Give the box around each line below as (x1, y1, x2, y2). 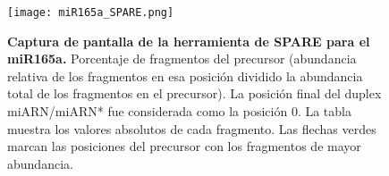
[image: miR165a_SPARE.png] (7, 6, 174, 19)
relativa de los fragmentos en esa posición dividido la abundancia (7, 66, 363, 85)
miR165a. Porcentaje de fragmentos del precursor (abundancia (7, 49, 357, 68)
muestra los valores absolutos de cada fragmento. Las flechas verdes (7, 119, 376, 138)
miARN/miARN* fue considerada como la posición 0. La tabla (7, 102, 351, 121)
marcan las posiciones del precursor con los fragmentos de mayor (7, 137, 361, 155)
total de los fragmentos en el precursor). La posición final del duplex (7, 84, 382, 103)
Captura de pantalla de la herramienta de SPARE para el (7, 31, 370, 50)
